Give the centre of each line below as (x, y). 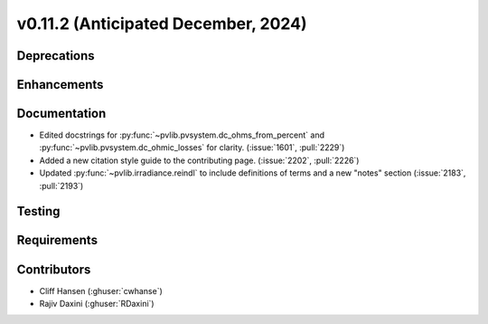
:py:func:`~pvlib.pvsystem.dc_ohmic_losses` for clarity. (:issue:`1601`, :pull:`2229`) (192, 148)
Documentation (61, 114)
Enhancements (60, 85)
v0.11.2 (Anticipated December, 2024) (162, 24)
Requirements (57, 240)
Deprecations (56, 56)
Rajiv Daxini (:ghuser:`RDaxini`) (97, 303)
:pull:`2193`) (61, 186)
